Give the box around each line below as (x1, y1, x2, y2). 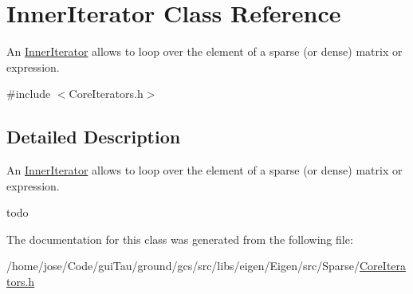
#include (6, 85, 51, 102)
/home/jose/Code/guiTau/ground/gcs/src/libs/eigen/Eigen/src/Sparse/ (6, 257, 360, 274)
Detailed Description (6, 124, 181, 149)
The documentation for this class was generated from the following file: (6, 230, 353, 247)
